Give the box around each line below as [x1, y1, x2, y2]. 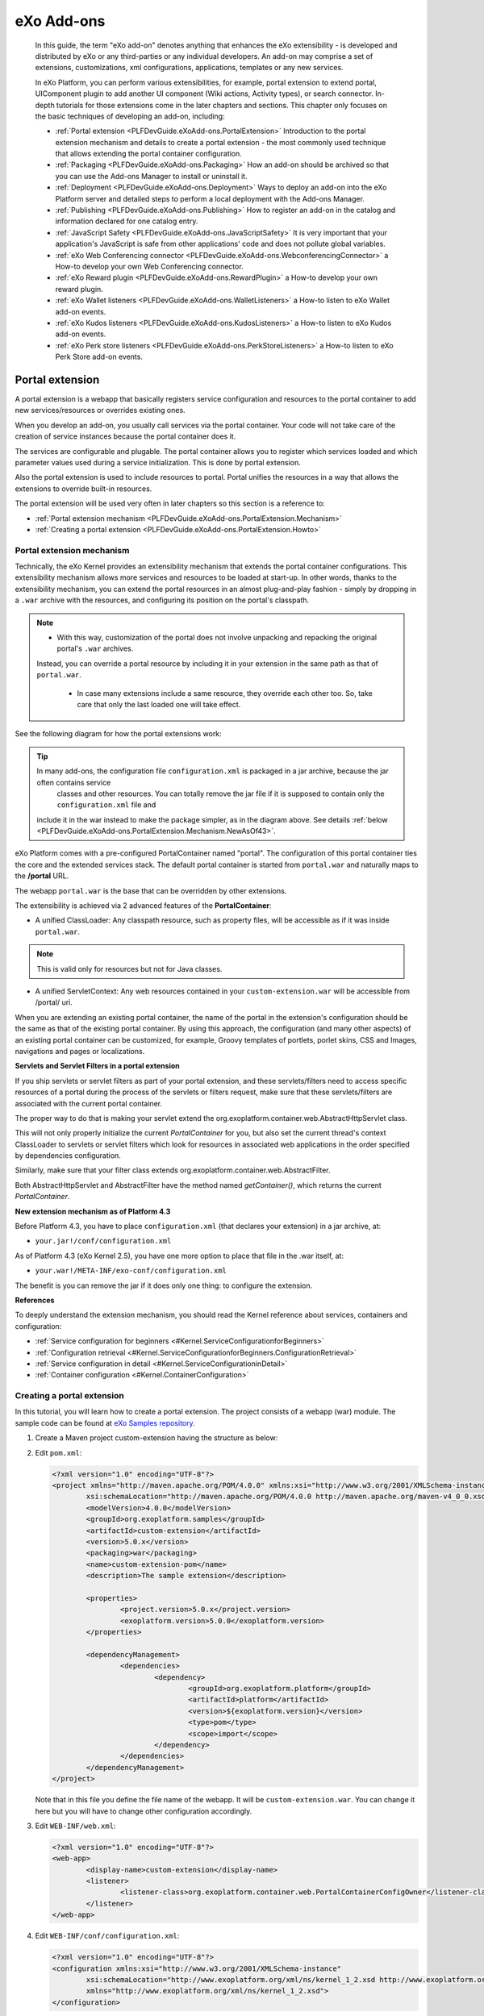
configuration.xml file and [56, 800, 156, 810]
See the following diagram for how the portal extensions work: [15, 729, 222, 739]
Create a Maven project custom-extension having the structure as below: [35, 1433, 278, 1443]
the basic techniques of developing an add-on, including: [35, 111, 225, 121]
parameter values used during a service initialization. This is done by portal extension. [15, 457, 302, 467]
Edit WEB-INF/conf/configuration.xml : [35, 1931, 180, 1941]
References [15, 1295, 55, 1305]
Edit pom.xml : [35, 1447, 82, 1457]
